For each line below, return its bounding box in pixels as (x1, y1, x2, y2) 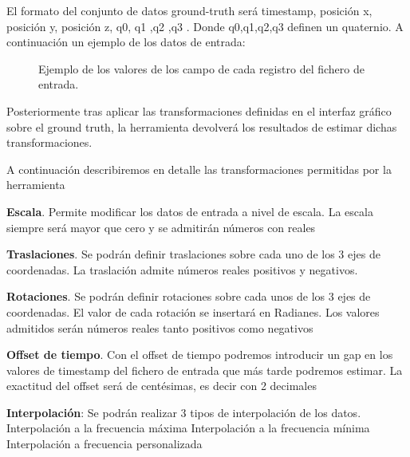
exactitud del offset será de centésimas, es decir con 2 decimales (6, 377, 317, 394)
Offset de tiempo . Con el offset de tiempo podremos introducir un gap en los (6, 346, 393, 363)
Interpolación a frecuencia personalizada (6, 435, 203, 452)
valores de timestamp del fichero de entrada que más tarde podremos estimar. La (6, 361, 403, 378)
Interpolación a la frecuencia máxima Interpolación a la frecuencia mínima (6, 420, 370, 436)
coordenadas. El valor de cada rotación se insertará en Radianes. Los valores (6, 303, 380, 320)
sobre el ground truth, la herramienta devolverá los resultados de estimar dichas (6, 118, 397, 135)
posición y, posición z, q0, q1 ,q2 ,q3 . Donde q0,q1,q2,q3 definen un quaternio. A (6, 18, 404, 34)
